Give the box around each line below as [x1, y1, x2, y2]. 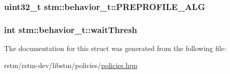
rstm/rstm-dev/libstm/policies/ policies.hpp [4, 59, 138, 70]
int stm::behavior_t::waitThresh [4, 23, 138, 35]
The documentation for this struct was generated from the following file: [4, 43, 226, 53]
